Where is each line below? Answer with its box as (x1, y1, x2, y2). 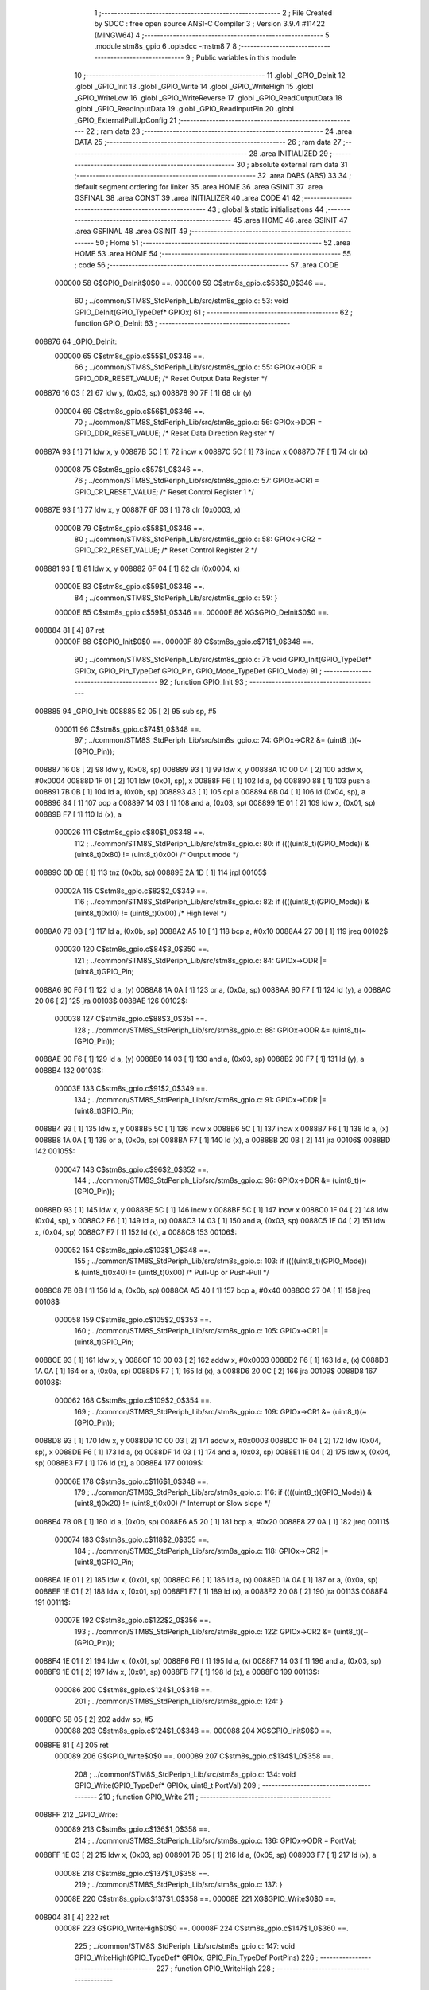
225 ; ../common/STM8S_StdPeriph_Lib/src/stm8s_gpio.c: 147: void (74, 1941, 296, 1951)
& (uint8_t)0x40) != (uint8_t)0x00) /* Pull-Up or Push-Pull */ (74, 1267, 269, 1277)
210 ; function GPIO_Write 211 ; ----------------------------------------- (99, 1792, 331, 1801)
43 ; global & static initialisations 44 (207, 204, 324, 214)
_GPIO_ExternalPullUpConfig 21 (74, 115, 177, 125)
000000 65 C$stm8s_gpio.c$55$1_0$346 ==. (54, 351, 205, 361)
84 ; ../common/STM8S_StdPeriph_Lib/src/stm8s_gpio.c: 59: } (74, 593, 278, 603)
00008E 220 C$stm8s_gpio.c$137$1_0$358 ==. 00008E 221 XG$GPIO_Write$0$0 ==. (54, 1894, 337, 1904)
